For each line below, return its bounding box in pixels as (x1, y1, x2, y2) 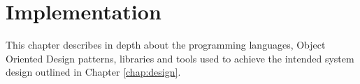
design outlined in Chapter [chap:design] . (6, 65, 181, 79)
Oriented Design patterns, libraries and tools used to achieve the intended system (6, 51, 354, 65)
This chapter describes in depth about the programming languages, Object (6, 37, 326, 52)
